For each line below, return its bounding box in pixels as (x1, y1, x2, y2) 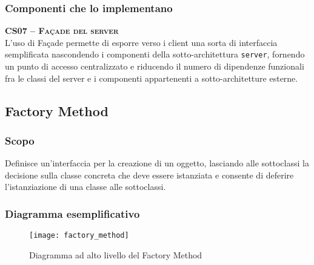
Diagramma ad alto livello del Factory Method (29, 248, 202, 261)
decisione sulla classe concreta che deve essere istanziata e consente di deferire (5, 168, 294, 181)
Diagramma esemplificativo (5, 206, 140, 221)
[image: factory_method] (29, 231, 129, 240)
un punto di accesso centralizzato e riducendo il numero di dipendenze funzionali (5, 60, 304, 73)
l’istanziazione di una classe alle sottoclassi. (5, 180, 166, 193)
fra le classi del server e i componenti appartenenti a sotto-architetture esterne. (5, 71, 298, 84)
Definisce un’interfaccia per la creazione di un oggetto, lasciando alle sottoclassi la (5, 157, 309, 169)
